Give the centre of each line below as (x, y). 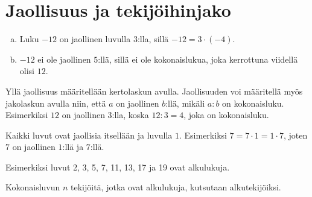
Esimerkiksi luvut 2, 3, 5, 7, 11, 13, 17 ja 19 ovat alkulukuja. (118, 167)
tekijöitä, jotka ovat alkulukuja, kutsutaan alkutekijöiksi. (176, 187)
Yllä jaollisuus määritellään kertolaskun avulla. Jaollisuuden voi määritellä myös (154, 91)
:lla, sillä (153, 39)
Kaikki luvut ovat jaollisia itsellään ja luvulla (89, 135)
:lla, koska (130, 115)
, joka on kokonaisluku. (226, 115)
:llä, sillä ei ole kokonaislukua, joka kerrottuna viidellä (198, 59)
